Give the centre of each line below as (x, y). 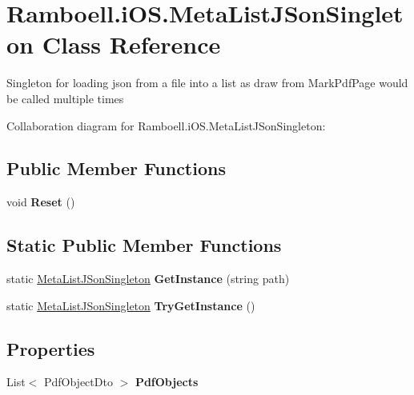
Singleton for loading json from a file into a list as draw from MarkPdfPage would (207, 83)
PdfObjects (167, 382)
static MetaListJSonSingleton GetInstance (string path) (148, 279)
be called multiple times (65, 98)
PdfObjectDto (78, 382)
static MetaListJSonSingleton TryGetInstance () (131, 305)
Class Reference (131, 44)
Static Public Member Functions (144, 245)
